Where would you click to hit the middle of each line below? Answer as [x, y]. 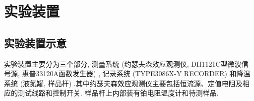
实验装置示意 [35, 43]
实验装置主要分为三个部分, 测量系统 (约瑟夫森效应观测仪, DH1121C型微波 [123, 63]
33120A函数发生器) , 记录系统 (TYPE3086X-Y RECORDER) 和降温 [143, 73]
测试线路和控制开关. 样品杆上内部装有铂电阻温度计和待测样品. [118, 93]
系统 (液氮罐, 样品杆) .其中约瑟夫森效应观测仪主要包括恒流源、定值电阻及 [123, 83]
